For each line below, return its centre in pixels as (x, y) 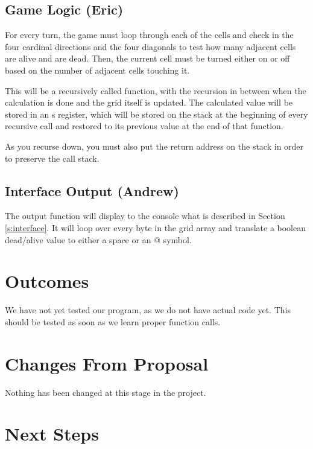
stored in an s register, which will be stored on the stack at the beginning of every (156, 114)
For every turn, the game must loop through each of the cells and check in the (149, 35)
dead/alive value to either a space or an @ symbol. (98, 239)
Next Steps (52, 434)
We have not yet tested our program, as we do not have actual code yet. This (148, 310)
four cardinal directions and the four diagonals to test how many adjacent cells (150, 46)
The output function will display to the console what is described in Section (145, 216)
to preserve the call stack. (52, 158)
